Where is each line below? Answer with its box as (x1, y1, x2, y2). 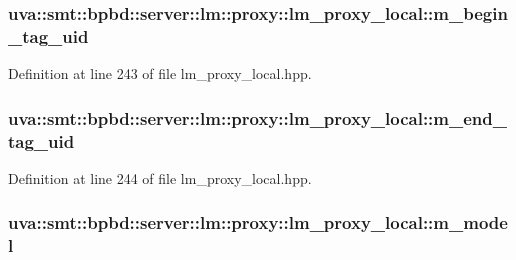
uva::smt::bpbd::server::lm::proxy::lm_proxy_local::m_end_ (8, 105, 507, 130)
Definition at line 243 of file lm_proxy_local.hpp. (8, 63, 312, 84)
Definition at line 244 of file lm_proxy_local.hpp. (8, 167, 312, 188)
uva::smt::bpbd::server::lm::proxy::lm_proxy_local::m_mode (8, 210, 508, 235)
